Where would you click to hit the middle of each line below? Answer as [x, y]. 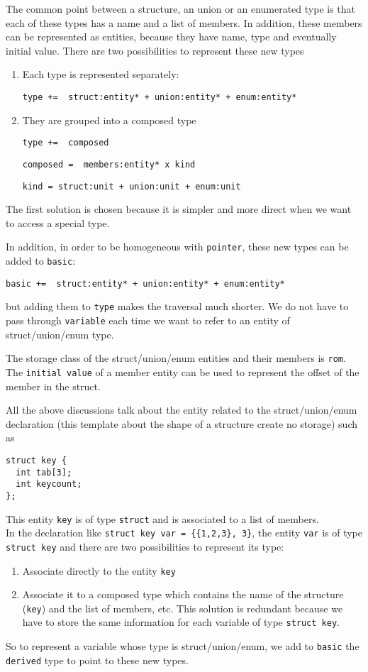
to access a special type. [58, 222]
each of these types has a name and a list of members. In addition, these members [184, 22]
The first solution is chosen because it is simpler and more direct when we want [179, 209]
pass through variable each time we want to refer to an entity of [148, 320]
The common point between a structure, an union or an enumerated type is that [181, 9]
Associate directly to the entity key [99, 570]
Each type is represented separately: [101, 74]
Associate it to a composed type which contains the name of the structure [183, 594]
